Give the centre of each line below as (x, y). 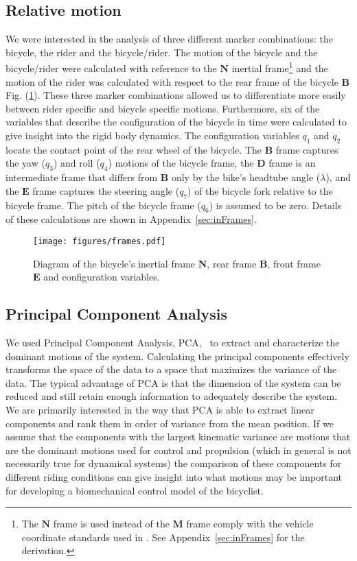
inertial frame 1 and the (280, 67)
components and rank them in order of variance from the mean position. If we (170, 423)
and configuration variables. (102, 277)
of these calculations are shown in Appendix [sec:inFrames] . (131, 219)
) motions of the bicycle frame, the (181, 163)
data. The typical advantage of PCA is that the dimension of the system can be (173, 382)
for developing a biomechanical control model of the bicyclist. (135, 490)
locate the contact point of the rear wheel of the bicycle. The (134, 149)
